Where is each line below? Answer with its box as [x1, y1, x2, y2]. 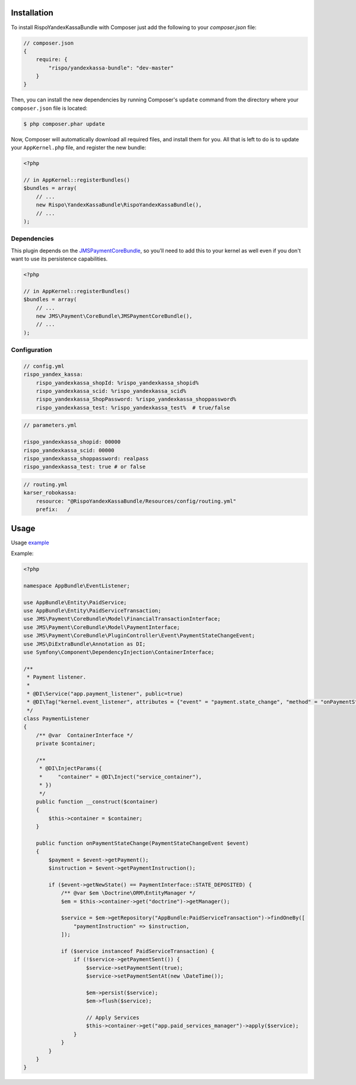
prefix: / [36, 506, 71, 513]
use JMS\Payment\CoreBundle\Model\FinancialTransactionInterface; [23, 616, 221, 623]
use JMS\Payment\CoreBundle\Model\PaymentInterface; [23, 624, 180, 630]
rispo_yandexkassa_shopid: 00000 [23, 439, 121, 445]
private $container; [36, 740, 96, 747]
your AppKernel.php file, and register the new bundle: [11, 144, 147, 151]
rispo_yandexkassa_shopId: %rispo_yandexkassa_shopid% [36, 379, 199, 386]
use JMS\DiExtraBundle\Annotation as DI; [23, 640, 146, 647]
